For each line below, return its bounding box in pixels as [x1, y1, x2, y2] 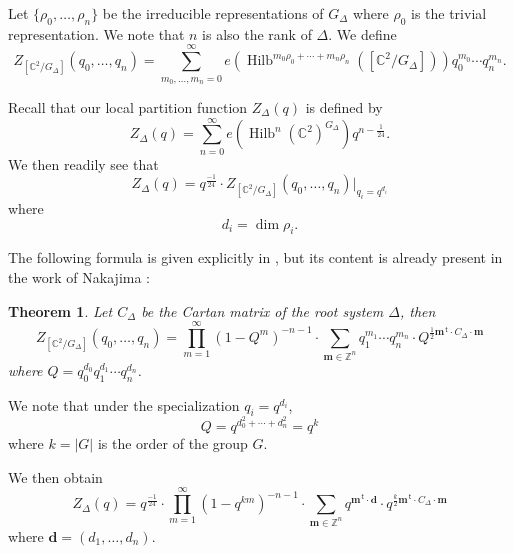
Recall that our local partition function [8, 96, 248, 117]
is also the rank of [202, 23, 312, 44]
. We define [328, 23, 397, 44]
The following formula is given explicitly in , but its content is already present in [8, 247, 503, 268]
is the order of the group [97, 433, 248, 454]
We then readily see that [8, 153, 159, 174]
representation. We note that [8, 23, 185, 44]
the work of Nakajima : [8, 266, 151, 287]
